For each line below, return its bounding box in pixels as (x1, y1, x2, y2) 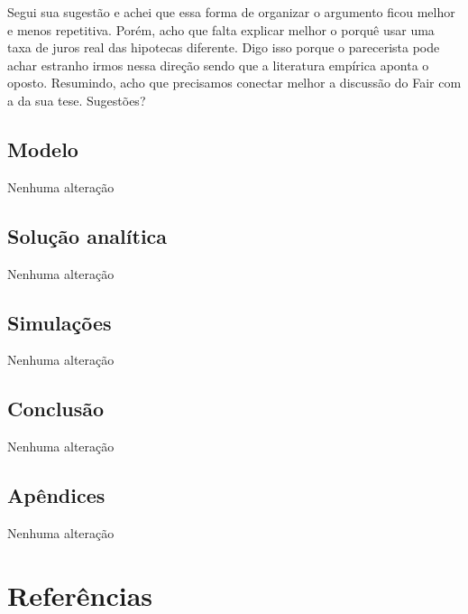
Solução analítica (7, 221, 168, 249)
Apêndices (7, 481, 106, 509)
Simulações (7, 308, 112, 336)
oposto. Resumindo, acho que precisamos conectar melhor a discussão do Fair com (7, 73, 462, 92)
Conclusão (7, 395, 105, 423)
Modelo (7, 135, 78, 163)
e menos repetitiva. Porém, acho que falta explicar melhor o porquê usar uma (7, 20, 435, 39)
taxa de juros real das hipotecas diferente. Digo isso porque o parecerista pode (7, 38, 440, 57)
